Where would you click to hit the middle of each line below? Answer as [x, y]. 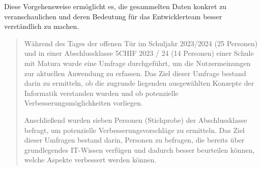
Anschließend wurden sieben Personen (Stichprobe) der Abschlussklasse [136, 120]
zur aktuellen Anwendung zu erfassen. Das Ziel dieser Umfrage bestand [135, 73]
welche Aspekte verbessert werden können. [90, 160]
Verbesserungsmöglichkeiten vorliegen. [83, 103]
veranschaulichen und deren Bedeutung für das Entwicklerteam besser [113, 16]
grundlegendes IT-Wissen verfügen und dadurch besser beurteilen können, [139, 149]
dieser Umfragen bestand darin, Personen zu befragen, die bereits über [134, 140]
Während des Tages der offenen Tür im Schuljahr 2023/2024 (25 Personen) [141, 43]
